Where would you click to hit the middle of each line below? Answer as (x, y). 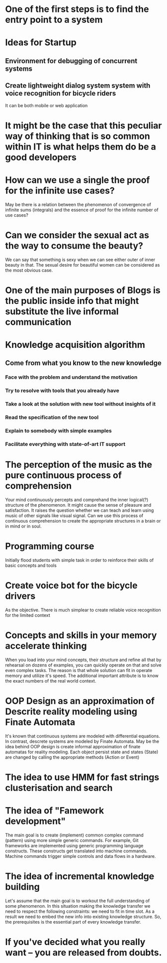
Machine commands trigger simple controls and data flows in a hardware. (81, 856)
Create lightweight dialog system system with (78, 86)
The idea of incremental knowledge (80, 876)
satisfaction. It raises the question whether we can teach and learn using (80, 510)
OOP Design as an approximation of (80, 701)
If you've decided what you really (75, 942)
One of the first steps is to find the (77, 9)
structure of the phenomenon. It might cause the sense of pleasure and (78, 505)
